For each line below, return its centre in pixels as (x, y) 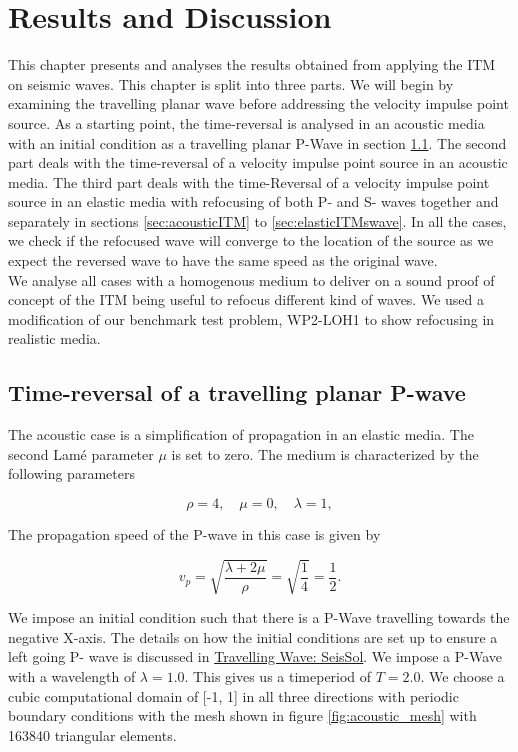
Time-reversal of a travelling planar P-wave (237, 392)
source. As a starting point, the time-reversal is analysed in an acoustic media (246, 122)
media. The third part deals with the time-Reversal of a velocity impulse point (249, 181)
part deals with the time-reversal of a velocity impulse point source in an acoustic (258, 162)
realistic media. (54, 338)
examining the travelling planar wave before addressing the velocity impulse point (258, 103)
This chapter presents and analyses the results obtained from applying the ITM (252, 64)
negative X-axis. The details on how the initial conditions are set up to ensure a (253, 636)
